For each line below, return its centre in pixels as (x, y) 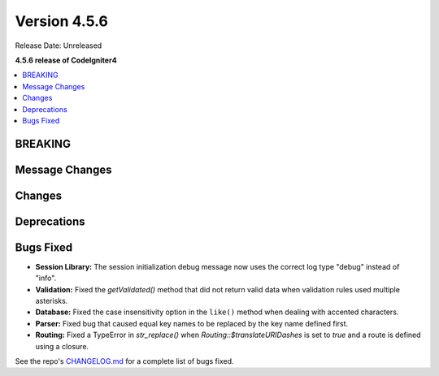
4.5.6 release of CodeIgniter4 (66, 60)
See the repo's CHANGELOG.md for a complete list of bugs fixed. (125, 361)
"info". (46, 278)
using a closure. (62, 346)
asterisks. (52, 301)
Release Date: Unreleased (59, 45)
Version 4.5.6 (62, 21)
